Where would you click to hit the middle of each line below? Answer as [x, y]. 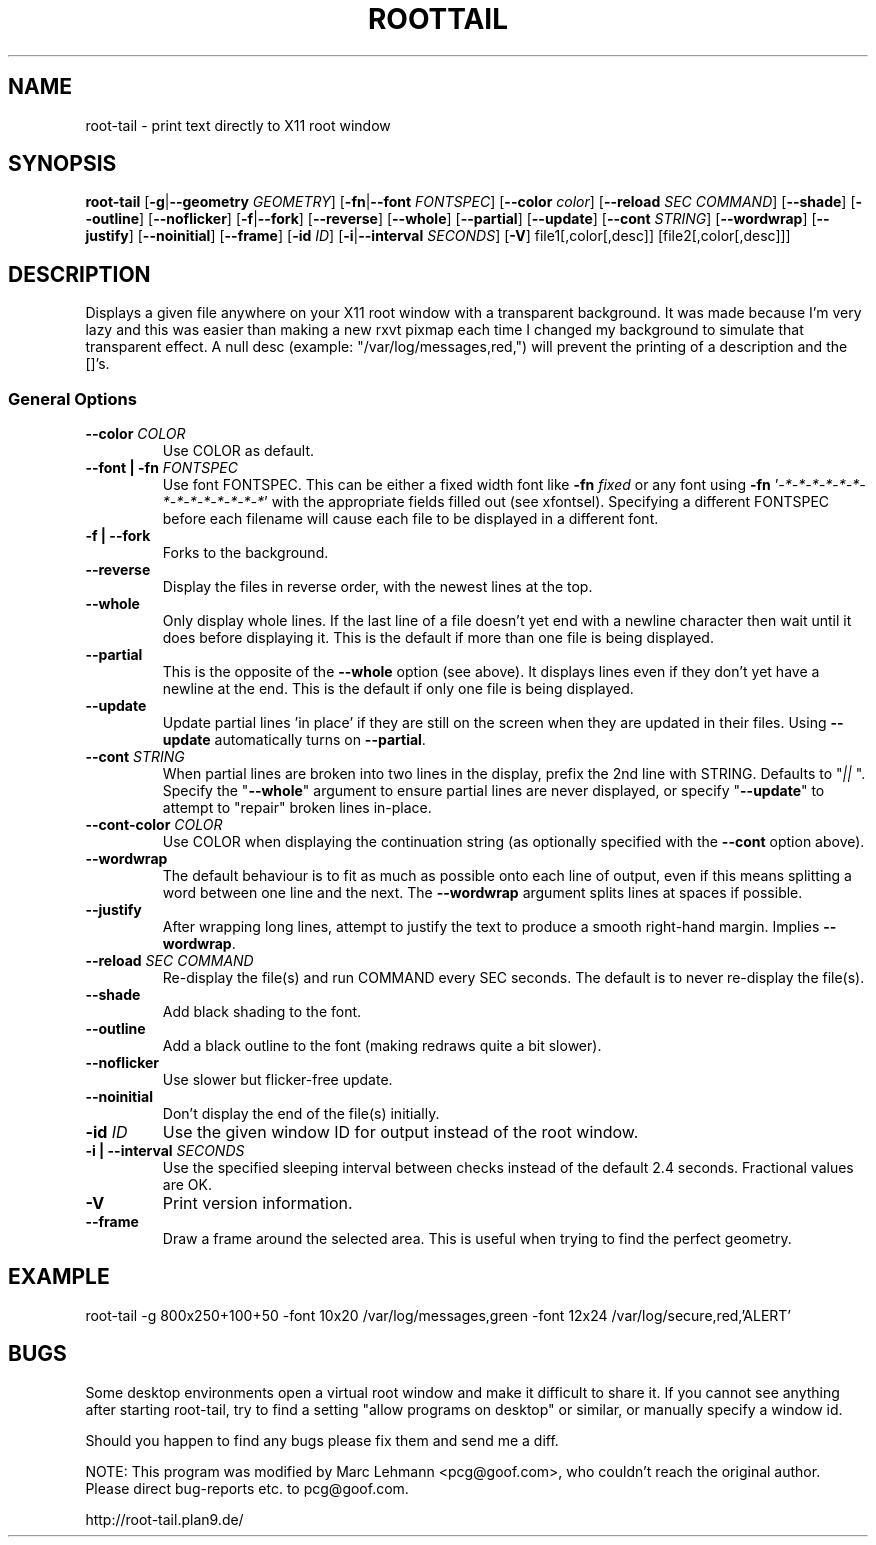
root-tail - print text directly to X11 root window [238, 125]
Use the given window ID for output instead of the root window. [400, 1132]
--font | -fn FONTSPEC [161, 468]
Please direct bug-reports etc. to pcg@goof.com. [247, 1488]
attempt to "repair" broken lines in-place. [297, 808]
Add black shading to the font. [262, 1012]
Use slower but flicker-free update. [277, 1080]
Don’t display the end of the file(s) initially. [301, 1114]
